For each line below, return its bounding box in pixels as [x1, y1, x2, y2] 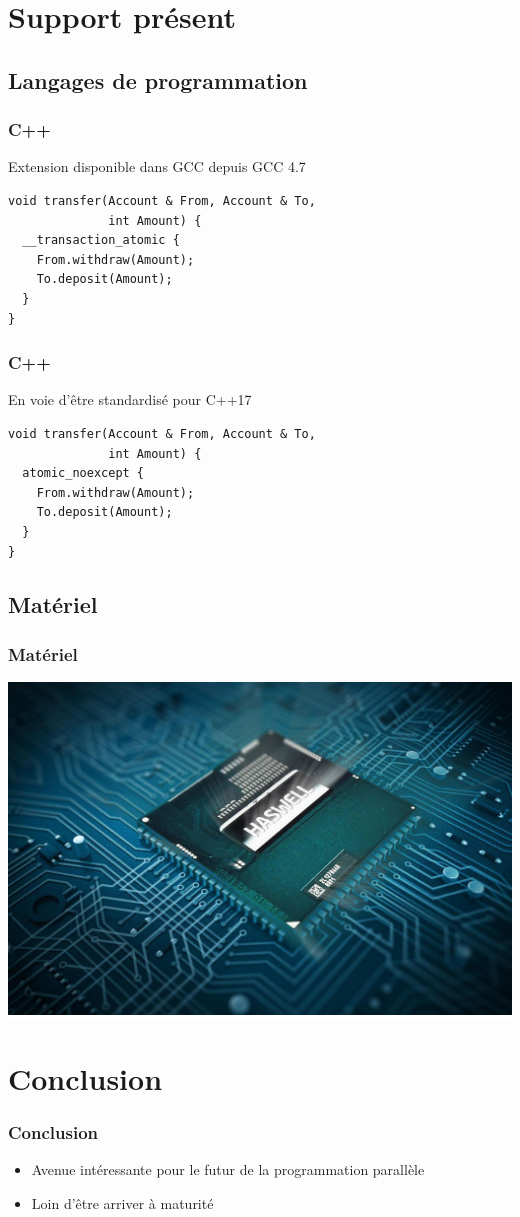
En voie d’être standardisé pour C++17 [8, 389, 252, 410]
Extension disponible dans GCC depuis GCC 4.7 [8, 156, 306, 177]
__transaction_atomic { [22, 233, 180, 248]
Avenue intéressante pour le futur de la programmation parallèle [31, 1159, 425, 1179]
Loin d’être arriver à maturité [31, 1192, 214, 1213]
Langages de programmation [8, 64, 308, 95]
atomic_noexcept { [22, 466, 145, 481]
